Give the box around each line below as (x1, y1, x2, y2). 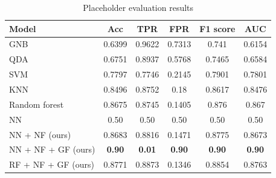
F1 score (199, 22, 236, 35)
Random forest (9, 97, 64, 110)
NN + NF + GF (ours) (9, 143, 95, 156)
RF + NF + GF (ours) (9, 158, 94, 171)
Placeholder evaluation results (83, 1, 194, 13)
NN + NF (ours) (9, 128, 71, 140)
